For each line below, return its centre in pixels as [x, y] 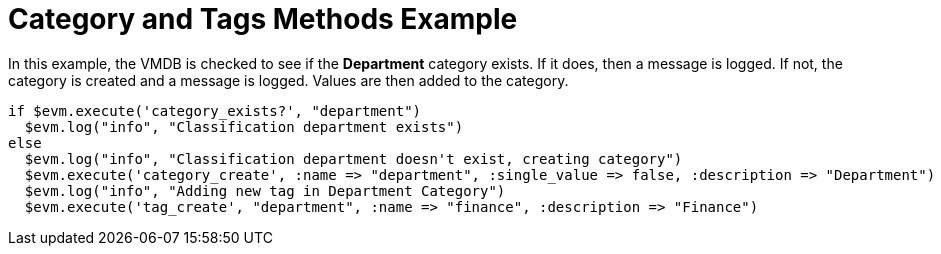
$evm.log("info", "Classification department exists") [244, 126]
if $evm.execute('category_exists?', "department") [215, 110]
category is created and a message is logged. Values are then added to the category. [288, 80]
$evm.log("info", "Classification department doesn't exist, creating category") [353, 158]
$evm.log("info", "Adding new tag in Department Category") [265, 190]
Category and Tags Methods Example [263, 19]
